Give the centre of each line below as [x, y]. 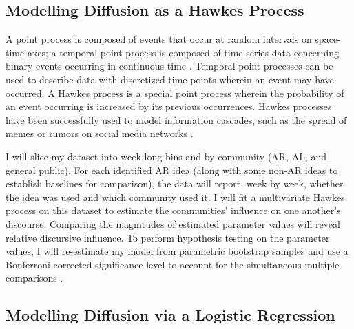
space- [328, 39]
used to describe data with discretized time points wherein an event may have [170, 79]
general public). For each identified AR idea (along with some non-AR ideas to [172, 170]
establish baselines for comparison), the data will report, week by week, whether [175, 183]
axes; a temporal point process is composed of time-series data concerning [183, 52]
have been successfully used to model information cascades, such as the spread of [176, 119]
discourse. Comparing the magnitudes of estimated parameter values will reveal [173, 223]
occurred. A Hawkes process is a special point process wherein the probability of [175, 93]
